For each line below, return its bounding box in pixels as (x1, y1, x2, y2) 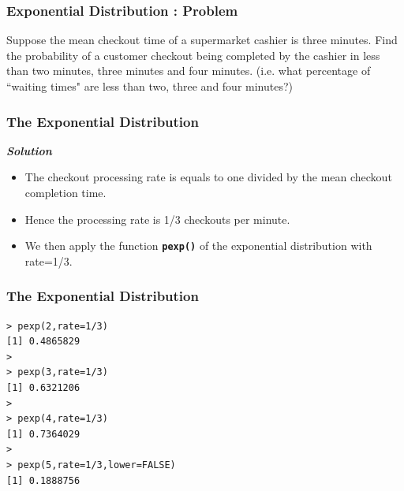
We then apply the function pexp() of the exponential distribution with (24, 237, 372, 254)
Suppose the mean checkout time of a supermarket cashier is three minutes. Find (6, 32, 398, 48)
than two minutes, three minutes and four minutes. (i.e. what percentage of (6, 62, 371, 79)
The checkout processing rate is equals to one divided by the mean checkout (24, 169, 392, 185)
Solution (6, 142, 52, 158)
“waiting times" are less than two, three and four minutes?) (6, 78, 294, 94)
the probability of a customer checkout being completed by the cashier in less (6, 46, 380, 63)
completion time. (24, 184, 107, 200)
